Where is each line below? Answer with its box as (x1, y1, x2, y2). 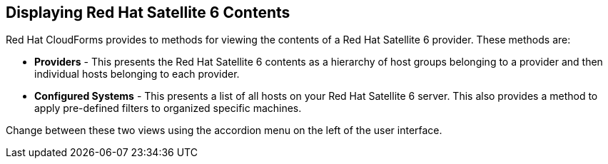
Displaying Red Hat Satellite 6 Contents (6, 4, 290, 21)
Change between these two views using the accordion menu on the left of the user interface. (6, 124, 442, 137)
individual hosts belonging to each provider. (34, 68, 240, 81)
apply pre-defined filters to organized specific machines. (34, 102, 302, 115)
